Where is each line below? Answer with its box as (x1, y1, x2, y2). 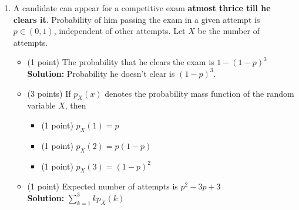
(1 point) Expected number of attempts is (27, 180, 178, 192)
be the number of (197, 25, 260, 37)
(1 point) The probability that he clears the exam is (27, 56, 214, 68)
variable (27, 99, 56, 111)
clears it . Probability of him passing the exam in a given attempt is (13, 13, 260, 25)
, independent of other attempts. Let (53, 25, 186, 37)
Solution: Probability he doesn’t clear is (27, 67, 175, 79)
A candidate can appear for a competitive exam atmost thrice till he (13, 2, 271, 13)
